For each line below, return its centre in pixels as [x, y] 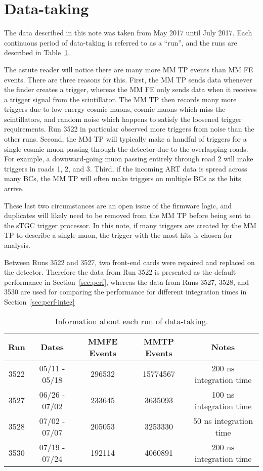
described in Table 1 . [37, 52]
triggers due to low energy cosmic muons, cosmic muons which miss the [115, 109]
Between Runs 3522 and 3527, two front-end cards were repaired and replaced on [129, 262]
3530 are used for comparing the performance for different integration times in [125, 292]
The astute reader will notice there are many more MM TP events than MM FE [129, 69]
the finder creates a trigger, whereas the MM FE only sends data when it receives [130, 89]
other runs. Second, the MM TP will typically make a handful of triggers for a [125, 139]
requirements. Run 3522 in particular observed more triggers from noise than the [129, 129]
